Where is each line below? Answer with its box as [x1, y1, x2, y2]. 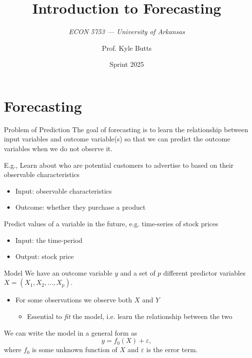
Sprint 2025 [109, 59, 144, 69]
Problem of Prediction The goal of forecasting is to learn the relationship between [4, 124, 248, 134]
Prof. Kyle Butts [101, 42, 152, 53]
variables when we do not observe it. [4, 143, 113, 154]
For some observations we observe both [15, 295, 132, 305]
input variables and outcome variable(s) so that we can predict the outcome [4, 134, 231, 144]
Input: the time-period [15, 235, 83, 245]
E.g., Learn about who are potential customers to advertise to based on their [4, 159, 234, 170]
